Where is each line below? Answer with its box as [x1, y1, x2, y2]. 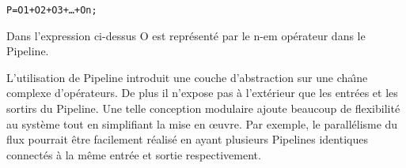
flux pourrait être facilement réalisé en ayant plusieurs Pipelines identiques [6, 131, 368, 147]
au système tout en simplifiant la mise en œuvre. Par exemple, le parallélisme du [6, 115, 398, 132]
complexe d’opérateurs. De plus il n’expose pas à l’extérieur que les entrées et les [6, 84, 398, 101]
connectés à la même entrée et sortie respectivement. [6, 146, 261, 162]
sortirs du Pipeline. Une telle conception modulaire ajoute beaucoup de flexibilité [6, 100, 400, 117]
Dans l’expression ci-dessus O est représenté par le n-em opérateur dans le [6, 27, 366, 43]
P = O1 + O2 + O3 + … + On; [6, 5, 97, 16]
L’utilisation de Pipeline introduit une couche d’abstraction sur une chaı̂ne [6, 69, 368, 85]
